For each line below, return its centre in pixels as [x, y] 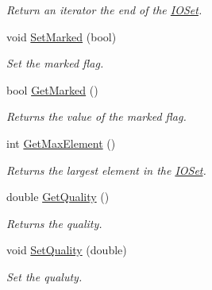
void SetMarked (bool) [62, 36]
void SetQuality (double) [67, 250]
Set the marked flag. [55, 63]
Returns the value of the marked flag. [96, 116]
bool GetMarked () [52, 89]
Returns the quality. [54, 223]
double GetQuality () [58, 197]
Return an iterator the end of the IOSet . [104, 10]
